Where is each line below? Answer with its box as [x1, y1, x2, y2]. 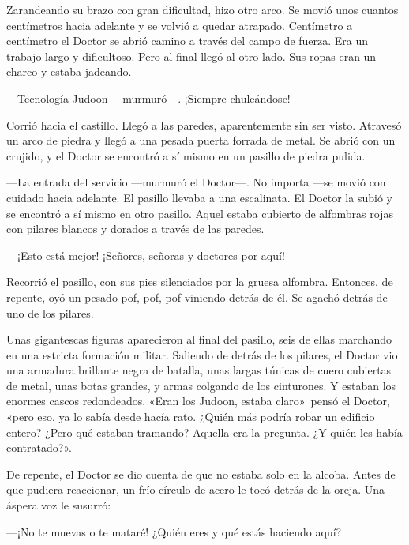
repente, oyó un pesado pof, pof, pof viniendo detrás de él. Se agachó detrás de [6, 288, 388, 305]
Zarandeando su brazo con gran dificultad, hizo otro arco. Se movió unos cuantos [6, 2, 399, 17]
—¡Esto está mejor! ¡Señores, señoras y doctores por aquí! [6, 246, 285, 263]
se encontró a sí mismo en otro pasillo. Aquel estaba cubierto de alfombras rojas [6, 205, 393, 221]
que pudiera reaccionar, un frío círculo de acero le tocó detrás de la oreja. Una [6, 481, 385, 498]
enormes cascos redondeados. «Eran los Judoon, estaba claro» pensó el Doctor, [6, 393, 390, 409]
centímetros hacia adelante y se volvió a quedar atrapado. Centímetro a [6, 17, 353, 33]
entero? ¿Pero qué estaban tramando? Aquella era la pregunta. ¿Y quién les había [6, 423, 403, 440]
